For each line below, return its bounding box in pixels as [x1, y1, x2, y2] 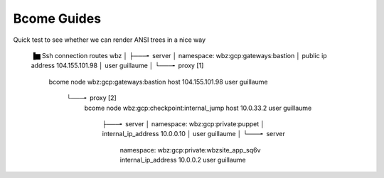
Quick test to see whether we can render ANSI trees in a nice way [13, 35, 206, 44]
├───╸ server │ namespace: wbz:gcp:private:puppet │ [102, 119, 265, 128]
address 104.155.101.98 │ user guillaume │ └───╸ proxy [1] [31, 61, 204, 70]
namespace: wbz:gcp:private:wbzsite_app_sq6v [119, 145, 261, 154]
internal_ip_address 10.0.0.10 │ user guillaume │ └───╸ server [102, 130, 286, 138]
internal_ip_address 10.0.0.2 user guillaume [119, 156, 247, 165]
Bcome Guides [13, 11, 102, 26]
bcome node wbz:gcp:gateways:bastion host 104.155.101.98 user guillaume [48, 77, 268, 86]
